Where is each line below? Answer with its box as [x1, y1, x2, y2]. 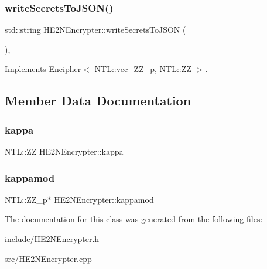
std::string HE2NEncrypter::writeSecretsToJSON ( [5, 23, 186, 36]
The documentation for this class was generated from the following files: [5, 213, 263, 225]
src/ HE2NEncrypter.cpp [5, 252, 92, 264]
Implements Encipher [5, 63, 81, 75]
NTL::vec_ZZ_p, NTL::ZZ [94, 63, 191, 75]
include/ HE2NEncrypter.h [5, 233, 100, 244]
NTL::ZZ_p [5, 193, 47, 205]
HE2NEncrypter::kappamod [54, 193, 154, 205]
